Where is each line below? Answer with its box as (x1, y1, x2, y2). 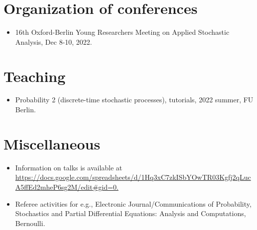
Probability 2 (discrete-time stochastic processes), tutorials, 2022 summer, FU (15, 94, 254, 105)
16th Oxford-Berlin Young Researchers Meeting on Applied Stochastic (15, 27, 230, 37)
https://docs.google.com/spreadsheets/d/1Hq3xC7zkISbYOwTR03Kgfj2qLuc (15, 172, 251, 182)
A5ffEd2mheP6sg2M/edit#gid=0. (15, 181, 119, 192)
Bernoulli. (15, 218, 45, 228)
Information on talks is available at (15, 162, 123, 172)
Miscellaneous (3, 133, 101, 153)
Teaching (3, 66, 66, 86)
